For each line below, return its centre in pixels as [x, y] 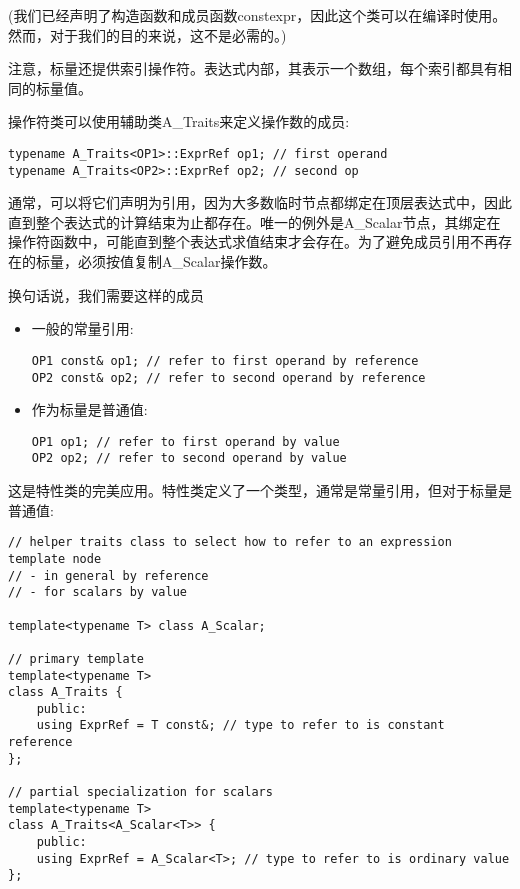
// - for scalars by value [97, 592]
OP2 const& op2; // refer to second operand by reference [228, 377]
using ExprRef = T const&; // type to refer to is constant [240, 725]
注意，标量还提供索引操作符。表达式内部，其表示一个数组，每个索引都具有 [253, 68]
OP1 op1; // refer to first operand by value [185, 441]
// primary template [76, 658]
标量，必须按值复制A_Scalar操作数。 [156, 261]
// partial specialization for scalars [140, 792]
